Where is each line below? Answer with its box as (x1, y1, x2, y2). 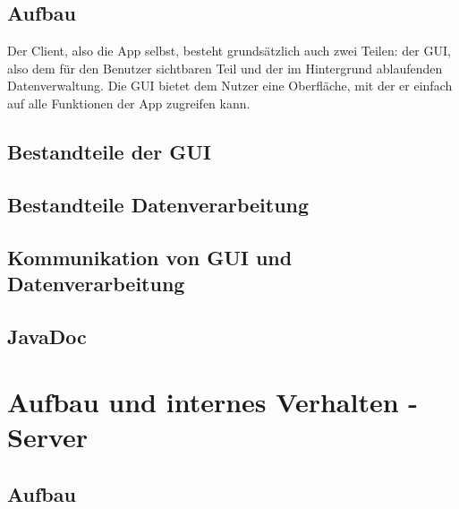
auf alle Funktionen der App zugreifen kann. (7, 93, 251, 112)
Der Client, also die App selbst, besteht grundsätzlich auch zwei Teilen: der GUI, (7, 41, 451, 60)
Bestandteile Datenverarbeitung (7, 190, 310, 218)
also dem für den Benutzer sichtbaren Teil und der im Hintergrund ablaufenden (7, 58, 443, 77)
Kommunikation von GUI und (7, 243, 293, 271)
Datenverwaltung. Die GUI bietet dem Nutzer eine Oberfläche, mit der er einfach (7, 76, 453, 95)
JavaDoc (7, 322, 87, 349)
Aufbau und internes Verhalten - (7, 384, 419, 420)
